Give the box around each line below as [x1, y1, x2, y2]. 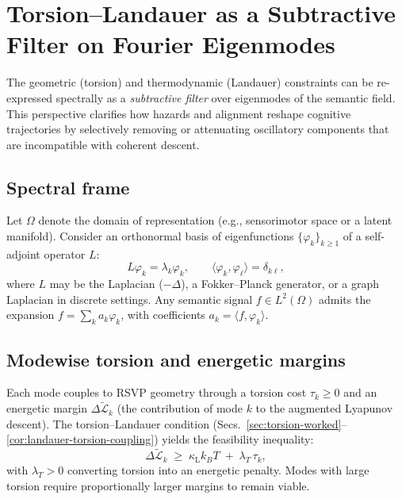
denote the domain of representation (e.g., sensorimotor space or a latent [38, 212, 392, 228]
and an [343, 384, 377, 401]
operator [44, 245, 86, 262]
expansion [6, 306, 55, 323]
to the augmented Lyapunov [255, 400, 393, 416]
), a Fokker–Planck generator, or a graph [181, 275, 380, 292]
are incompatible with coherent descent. [6, 136, 200, 152]
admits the [318, 290, 371, 307]
